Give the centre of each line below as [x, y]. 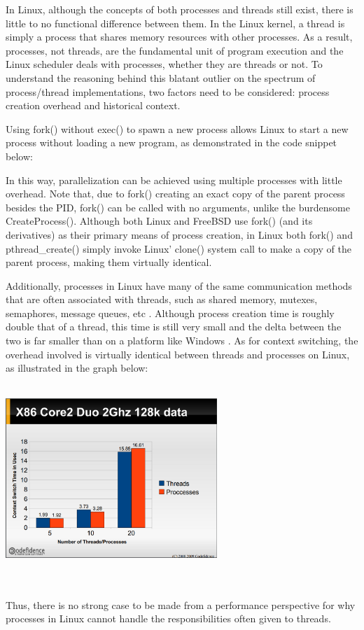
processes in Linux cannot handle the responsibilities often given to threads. [168, 618]
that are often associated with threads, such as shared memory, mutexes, [162, 299]
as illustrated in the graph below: [77, 368]
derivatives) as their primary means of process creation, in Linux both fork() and [179, 234]
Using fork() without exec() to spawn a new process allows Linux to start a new [177, 128]
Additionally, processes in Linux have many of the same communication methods [179, 285]
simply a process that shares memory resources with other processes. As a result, [179, 37]
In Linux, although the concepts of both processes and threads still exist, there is [180, 9]
